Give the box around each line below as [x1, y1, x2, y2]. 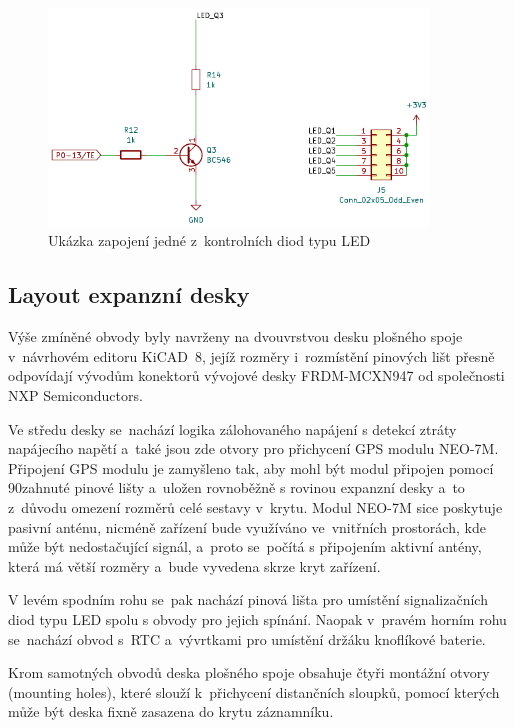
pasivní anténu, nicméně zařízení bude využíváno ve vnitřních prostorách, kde [8, 516, 486, 537]
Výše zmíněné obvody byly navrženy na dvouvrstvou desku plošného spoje [8, 326, 463, 347]
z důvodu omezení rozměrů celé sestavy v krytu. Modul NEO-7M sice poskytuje [8, 496, 503, 517]
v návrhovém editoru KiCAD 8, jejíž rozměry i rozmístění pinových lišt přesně [8, 345, 495, 366]
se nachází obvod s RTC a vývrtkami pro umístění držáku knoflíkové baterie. [8, 628, 486, 649]
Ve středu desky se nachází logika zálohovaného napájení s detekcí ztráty [8, 418, 457, 439]
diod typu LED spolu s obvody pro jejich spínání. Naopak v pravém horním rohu [8, 608, 507, 629]
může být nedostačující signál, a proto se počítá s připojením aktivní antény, [8, 536, 482, 557]
